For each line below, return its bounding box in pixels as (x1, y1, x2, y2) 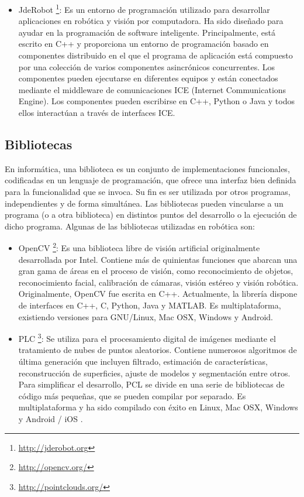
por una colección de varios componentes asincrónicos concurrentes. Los (18, 60, 275, 73)
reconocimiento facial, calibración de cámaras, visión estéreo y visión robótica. (18, 276, 299, 288)
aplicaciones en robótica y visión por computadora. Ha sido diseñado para (18, 15, 284, 27)
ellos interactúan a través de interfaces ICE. (18, 107, 175, 118)
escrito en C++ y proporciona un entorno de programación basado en (18, 37, 269, 50)
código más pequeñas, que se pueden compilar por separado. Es (18, 389, 246, 402)
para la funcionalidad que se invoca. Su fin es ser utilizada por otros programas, (5, 185, 291, 197)
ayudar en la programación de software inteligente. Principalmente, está (18, 26, 276, 38)
